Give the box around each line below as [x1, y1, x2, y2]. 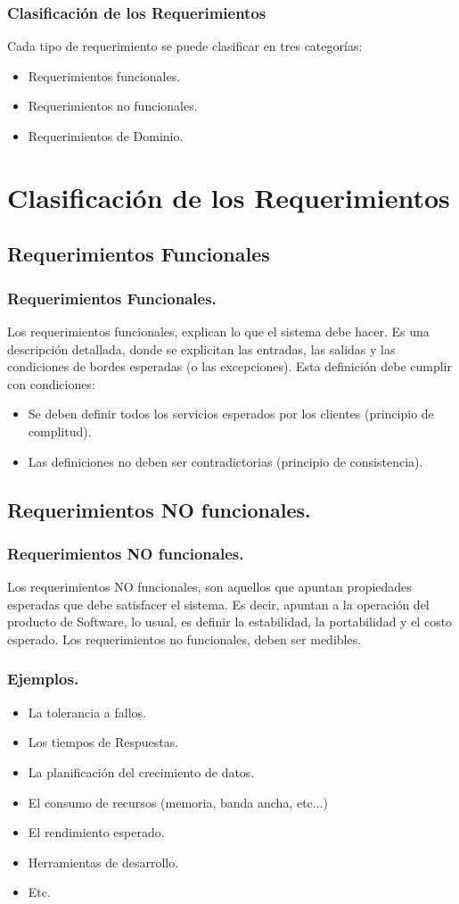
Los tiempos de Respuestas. [28, 733, 179, 751]
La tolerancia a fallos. [28, 702, 146, 721]
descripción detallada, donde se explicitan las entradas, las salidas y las [7, 339, 396, 358]
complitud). [28, 421, 92, 440]
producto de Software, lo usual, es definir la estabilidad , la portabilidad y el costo [7, 612, 453, 631]
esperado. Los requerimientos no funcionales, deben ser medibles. [7, 629, 362, 648]
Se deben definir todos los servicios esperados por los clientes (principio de [28, 404, 434, 423]
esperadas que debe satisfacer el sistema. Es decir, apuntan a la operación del [7, 594, 430, 613]
